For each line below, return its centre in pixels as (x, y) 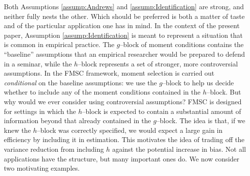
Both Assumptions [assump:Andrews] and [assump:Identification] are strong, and (124, 6)
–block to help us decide (198, 82)
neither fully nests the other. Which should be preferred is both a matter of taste (124, 16)
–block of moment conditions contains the (182, 44)
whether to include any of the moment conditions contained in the (102, 92)
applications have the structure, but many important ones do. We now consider (122, 158)
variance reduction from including (54, 149)
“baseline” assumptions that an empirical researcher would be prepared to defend (125, 54)
